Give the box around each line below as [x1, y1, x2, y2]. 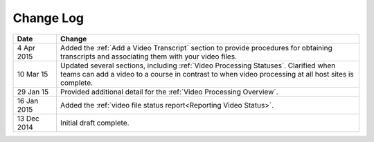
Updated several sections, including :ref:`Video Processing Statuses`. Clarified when [60, 61, 336, 70]
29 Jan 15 [17, 87, 48, 97]
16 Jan [17, 96, 39, 105]
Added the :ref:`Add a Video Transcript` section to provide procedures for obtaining [60, 43, 332, 52]
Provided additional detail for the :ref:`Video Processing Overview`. [60, 87, 278, 97]
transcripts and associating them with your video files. [60, 52, 237, 61]
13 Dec [17, 114, 39, 123]
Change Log [12, 10, 84, 26]
